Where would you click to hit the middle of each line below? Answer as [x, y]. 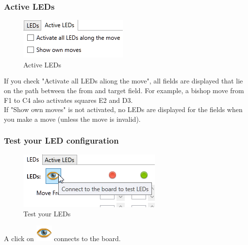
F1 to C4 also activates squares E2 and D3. [68, 100]
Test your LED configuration [61, 140]
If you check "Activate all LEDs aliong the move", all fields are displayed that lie [124, 81]
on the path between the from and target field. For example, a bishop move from [124, 90]
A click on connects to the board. [62, 238]
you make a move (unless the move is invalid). [72, 119]
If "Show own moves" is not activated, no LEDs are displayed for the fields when [123, 109]
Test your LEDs [47, 214]
